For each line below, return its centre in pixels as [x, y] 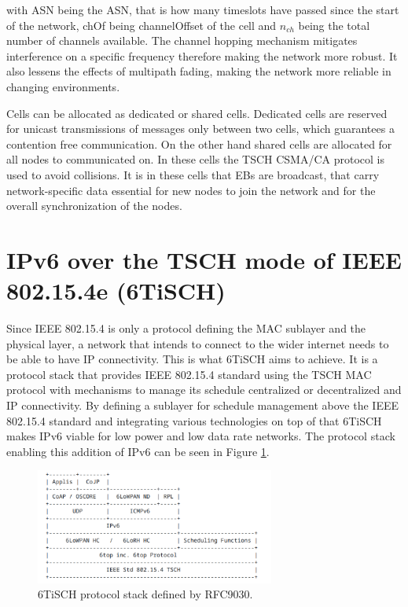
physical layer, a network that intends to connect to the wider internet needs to [198, 343]
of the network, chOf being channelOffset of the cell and [142, 25]
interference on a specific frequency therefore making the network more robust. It [202, 55]
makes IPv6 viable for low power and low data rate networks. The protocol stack [201, 436]
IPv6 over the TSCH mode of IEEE [204, 259]
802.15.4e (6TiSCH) [116, 291]
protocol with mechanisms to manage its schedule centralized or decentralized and [204, 390]
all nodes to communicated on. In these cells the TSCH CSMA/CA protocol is [195, 159]
